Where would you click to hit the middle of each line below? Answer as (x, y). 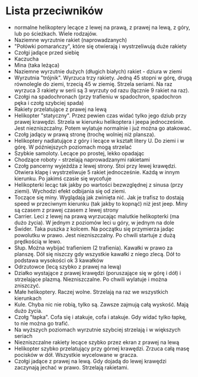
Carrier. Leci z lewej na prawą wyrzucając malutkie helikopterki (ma (97, 216)
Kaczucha (26, 59)
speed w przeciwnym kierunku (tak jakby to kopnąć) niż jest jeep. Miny (101, 203)
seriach (23, 336)
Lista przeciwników (54, 11)
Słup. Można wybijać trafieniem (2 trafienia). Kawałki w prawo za (93, 248)
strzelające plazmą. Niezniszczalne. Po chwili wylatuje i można (91, 279)
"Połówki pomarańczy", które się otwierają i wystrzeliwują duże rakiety (100, 46)
